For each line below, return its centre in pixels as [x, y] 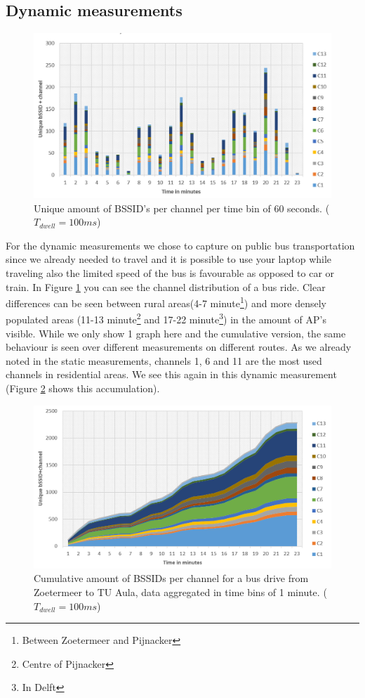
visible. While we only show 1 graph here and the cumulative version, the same [176, 333]
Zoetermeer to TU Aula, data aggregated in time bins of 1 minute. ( [180, 592]
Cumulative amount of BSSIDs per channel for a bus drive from [171, 578]
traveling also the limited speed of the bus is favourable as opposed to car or [170, 272]
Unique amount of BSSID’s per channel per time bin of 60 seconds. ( [182, 208]
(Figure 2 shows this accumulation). [83, 388]
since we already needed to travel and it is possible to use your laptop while [169, 259]
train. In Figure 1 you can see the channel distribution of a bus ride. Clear [166, 286]
